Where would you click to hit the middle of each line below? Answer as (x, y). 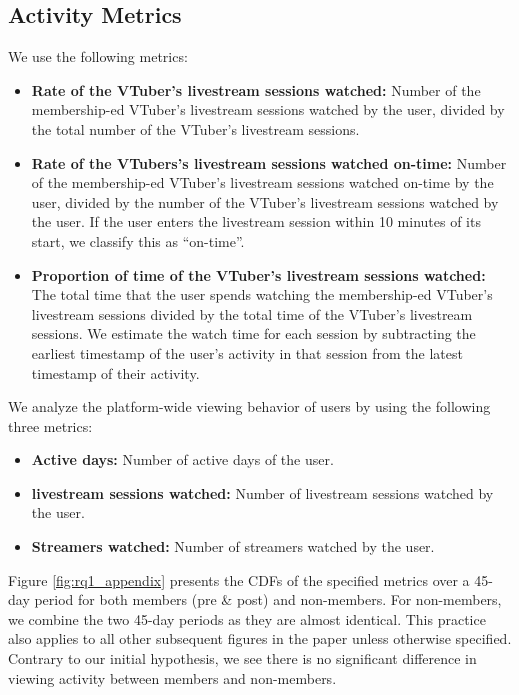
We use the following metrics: (98, 56)
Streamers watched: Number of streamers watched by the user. (233, 546)
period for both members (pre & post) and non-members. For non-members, (268, 599)
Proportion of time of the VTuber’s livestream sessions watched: (258, 274)
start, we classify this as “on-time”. (138, 240)
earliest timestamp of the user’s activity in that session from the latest (247, 352)
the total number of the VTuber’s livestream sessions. (195, 128)
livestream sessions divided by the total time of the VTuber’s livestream (252, 313)
